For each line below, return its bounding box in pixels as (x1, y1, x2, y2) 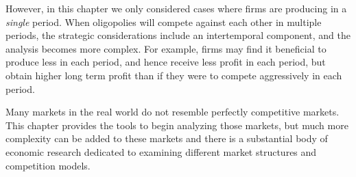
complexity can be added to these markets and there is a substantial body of (5, 131, 328, 146)
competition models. (5, 158, 91, 172)
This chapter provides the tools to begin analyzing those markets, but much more (5, 118, 348, 132)
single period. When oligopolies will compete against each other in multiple (5, 14, 322, 29)
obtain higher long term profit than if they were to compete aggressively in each (5, 68, 342, 82)
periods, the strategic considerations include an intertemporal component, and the (5, 28, 351, 42)
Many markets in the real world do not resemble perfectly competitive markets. (5, 105, 340, 119)
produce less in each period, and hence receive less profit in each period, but (5, 55, 326, 69)
